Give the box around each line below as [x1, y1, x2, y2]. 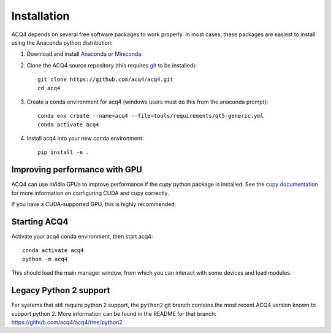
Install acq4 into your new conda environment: [26, 135, 144, 142]
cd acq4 [37, 85, 61, 91]
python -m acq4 [22, 255, 68, 262]
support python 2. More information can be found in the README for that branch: [11, 310, 217, 317]
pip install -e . [37, 149, 89, 156]
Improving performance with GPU [11, 164, 142, 175]
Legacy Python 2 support [11, 285, 110, 296]
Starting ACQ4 [11, 216, 69, 227]
